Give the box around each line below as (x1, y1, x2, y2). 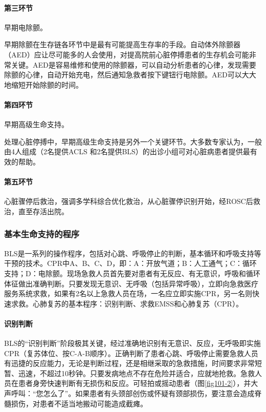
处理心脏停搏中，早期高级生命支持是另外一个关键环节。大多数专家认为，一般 (4, 136, 262, 147)
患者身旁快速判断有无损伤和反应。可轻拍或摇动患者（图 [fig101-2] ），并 (18, 378, 251, 388)
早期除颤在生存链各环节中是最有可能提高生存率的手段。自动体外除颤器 (4, 39, 240, 50)
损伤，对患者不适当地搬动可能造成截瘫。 (11, 398, 147, 408)
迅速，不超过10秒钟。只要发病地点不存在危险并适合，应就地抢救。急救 (18, 367, 255, 378)
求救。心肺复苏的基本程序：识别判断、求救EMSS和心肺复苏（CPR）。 (11, 298, 243, 308)
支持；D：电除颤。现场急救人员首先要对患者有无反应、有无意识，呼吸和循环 (4, 267, 260, 278)
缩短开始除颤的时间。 (11, 79, 83, 90)
